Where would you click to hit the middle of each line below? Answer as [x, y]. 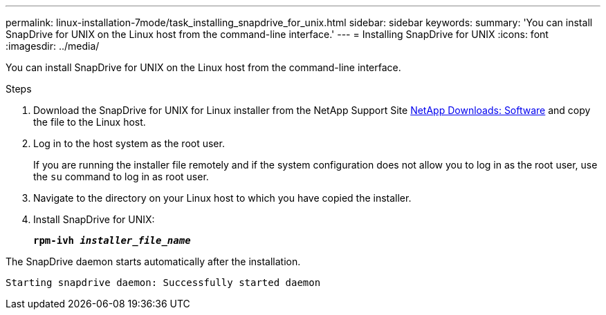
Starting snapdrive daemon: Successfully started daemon [163, 283]
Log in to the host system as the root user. [129, 143]
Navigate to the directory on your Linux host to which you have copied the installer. [222, 198]
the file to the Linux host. [90, 122]
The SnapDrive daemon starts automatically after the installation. [153, 261]
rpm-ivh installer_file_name [112, 240]
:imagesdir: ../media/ [53, 46]
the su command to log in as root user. [121, 176]
